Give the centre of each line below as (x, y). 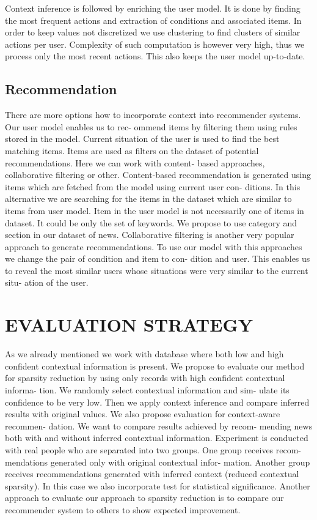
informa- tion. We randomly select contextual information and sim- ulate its (147, 389)
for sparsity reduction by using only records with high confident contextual (145, 378)
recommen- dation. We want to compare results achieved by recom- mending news (159, 425)
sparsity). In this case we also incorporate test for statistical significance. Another (158, 485)
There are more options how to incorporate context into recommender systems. (153, 115)
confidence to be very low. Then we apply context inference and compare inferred (157, 402)
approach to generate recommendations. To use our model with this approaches (154, 246)
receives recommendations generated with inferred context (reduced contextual (152, 474)
